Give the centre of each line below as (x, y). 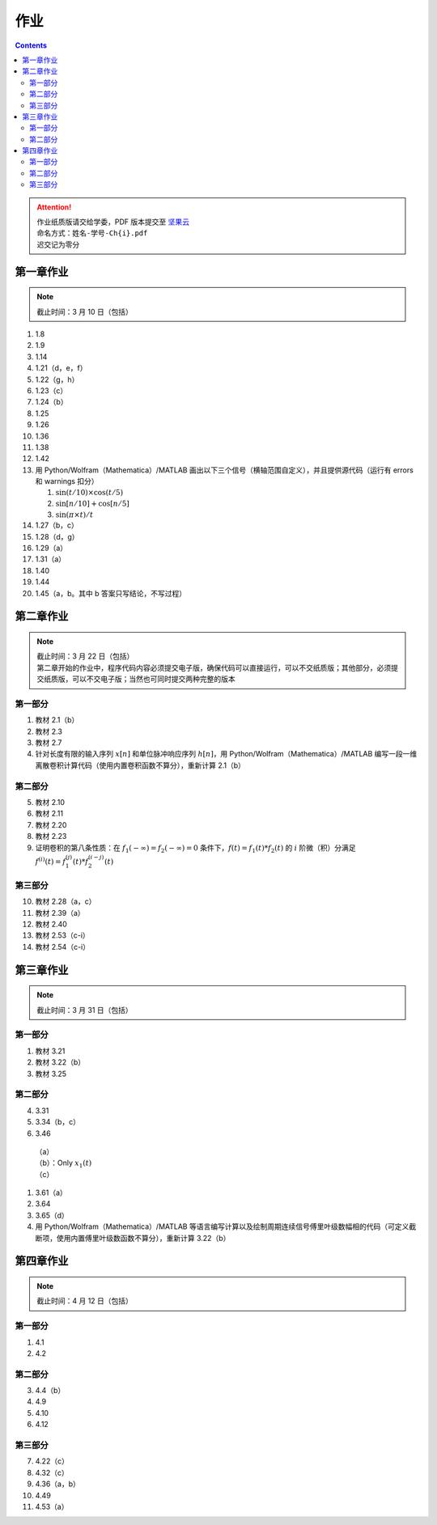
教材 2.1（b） (57, 720)
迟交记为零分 (58, 244)
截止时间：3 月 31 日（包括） (85, 1010)
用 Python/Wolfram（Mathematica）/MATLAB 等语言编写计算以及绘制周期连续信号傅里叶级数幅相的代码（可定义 (222, 1226)
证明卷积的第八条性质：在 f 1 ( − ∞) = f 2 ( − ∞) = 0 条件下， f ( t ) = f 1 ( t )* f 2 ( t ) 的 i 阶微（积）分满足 (195, 848)
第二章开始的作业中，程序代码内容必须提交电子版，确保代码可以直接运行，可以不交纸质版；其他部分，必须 (214, 667)
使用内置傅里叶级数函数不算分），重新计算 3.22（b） (143, 1238)
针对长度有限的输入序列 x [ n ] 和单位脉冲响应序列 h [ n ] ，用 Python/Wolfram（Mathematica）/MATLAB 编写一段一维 (226, 754)
